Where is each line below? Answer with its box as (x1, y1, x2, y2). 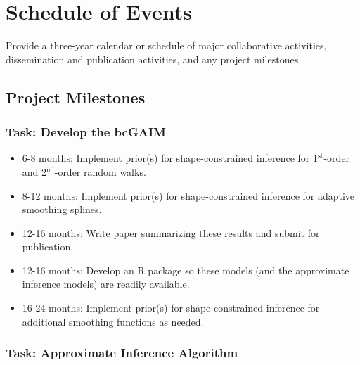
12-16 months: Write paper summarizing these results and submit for (22, 225, 320, 240)
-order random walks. (54, 164, 146, 179)
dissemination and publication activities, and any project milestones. (6, 51, 302, 66)
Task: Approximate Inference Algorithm (6, 344, 238, 361)
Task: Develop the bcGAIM (6, 123, 166, 141)
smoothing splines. (22, 202, 102, 217)
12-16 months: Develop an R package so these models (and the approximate (22, 262, 349, 277)
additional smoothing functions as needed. (22, 314, 204, 328)
